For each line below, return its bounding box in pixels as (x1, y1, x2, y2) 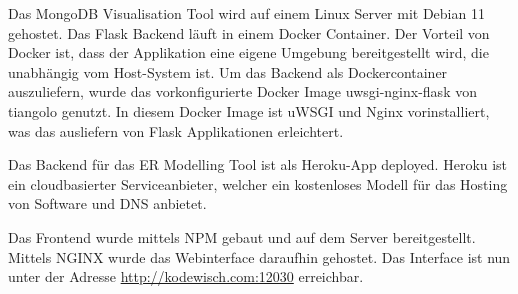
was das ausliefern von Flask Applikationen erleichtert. (8, 120, 344, 141)
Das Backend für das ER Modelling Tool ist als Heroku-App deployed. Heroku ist (8, 154, 508, 175)
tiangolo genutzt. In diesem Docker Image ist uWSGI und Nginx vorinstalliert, (8, 100, 490, 121)
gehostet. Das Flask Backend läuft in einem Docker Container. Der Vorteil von (8, 22, 490, 43)
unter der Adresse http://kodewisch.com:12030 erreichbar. (8, 266, 364, 287)
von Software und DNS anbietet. (8, 193, 207, 214)
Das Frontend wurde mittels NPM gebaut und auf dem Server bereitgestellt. (8, 226, 476, 247)
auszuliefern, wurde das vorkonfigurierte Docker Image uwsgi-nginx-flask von (8, 81, 477, 102)
